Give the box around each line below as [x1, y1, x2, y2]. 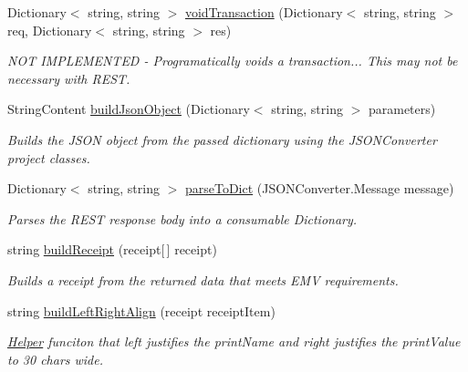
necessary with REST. [7, 68, 130, 88]
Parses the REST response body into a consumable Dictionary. [7, 209, 358, 228]
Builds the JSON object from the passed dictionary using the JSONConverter [7, 129, 437, 149]
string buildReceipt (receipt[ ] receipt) [7, 240, 217, 259]
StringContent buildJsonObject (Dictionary [7, 99, 250, 119]
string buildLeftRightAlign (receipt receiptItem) [7, 301, 276, 320]
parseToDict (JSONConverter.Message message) [184, 179, 454, 198]
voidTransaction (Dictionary [184, 3, 343, 21]
